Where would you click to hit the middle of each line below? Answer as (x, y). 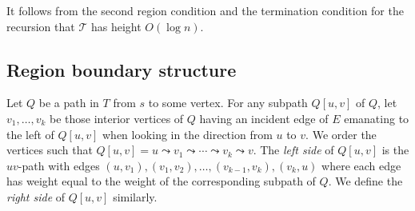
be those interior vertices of (117, 118)
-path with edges (59, 165)
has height (116, 26)
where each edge (361, 165)
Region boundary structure (122, 69)
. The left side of (293, 150)
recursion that (41, 26)
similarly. (135, 196)
